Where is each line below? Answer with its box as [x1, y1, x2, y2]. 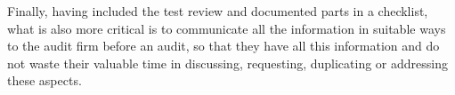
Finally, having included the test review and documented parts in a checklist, [7, 2, 428, 20]
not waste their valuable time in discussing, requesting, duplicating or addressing [7, 53, 448, 72]
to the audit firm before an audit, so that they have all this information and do [7, 36, 440, 55]
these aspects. [7, 71, 82, 90]
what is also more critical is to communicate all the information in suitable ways [7, 19, 446, 37]
